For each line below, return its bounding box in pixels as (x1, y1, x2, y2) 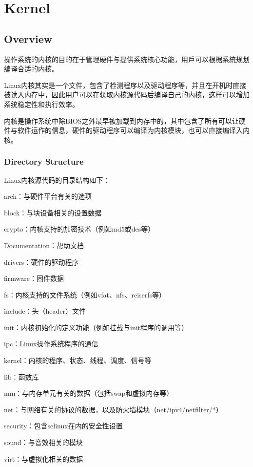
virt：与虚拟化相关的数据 (4, 453, 83, 464)
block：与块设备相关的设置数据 (4, 207, 102, 217)
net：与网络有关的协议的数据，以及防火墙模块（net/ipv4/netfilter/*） (4, 404, 223, 414)
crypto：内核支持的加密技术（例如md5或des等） (4, 224, 155, 234)
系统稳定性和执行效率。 (4, 99, 79, 109)
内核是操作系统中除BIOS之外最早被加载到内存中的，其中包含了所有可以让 (4, 115, 239, 126)
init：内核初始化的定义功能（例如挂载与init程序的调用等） (4, 322, 189, 332)
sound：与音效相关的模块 (4, 437, 83, 447)
